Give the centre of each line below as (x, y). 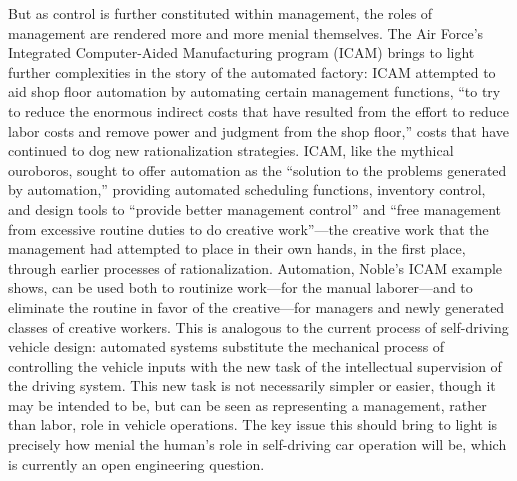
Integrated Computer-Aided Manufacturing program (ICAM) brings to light (241, 52)
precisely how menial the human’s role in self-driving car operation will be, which (257, 444)
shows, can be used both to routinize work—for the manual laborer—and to (240, 287)
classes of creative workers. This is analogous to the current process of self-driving (258, 326)
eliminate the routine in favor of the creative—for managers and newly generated (256, 306)
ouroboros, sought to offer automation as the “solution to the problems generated (257, 169)
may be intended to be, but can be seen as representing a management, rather (247, 404)
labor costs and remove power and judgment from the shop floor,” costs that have (259, 130)
